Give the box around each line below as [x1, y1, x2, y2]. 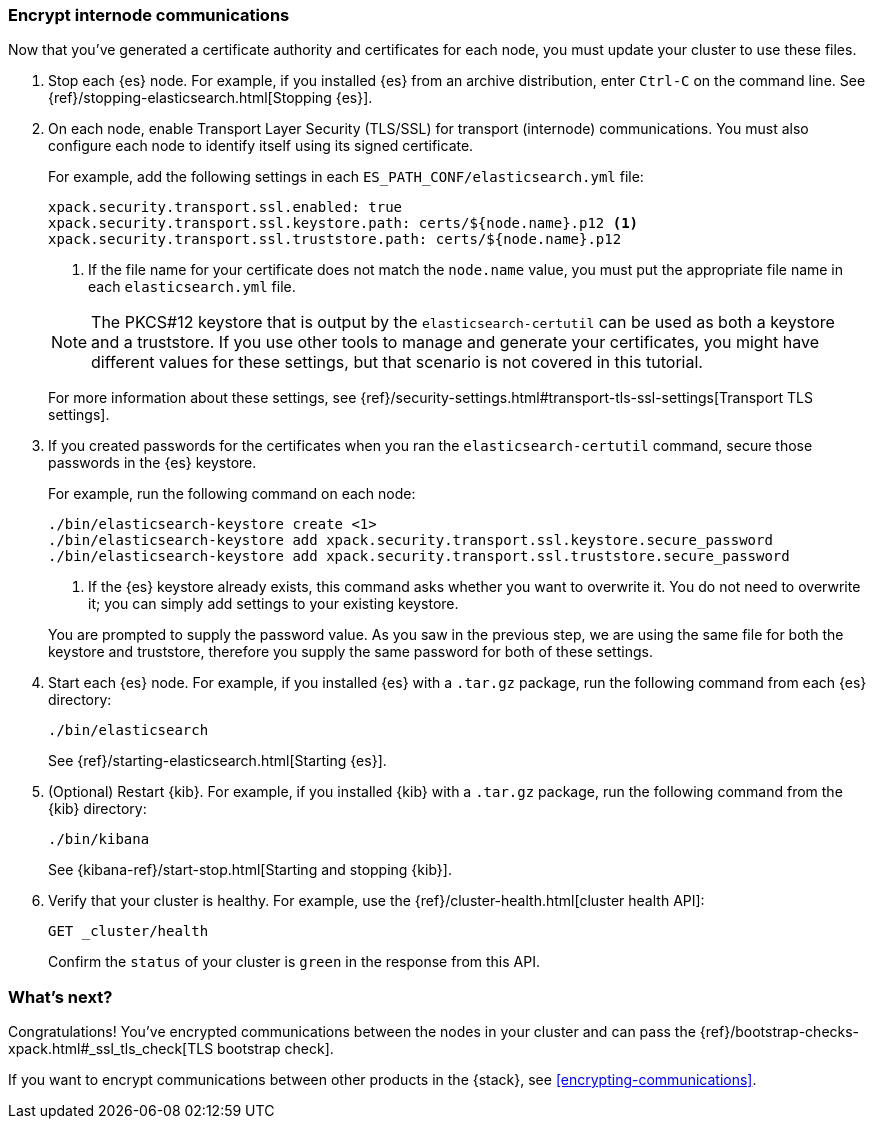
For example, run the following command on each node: [48, 485, 416, 503]
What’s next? [8, 986, 113, 1007]
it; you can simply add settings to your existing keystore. [88, 595, 459, 613]
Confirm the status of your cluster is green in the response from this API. [48, 953, 540, 971]
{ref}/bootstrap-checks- [699, 1023, 860, 1041]
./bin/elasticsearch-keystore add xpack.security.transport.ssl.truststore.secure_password [48, 548, 790, 565]
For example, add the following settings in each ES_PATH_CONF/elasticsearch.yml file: [48, 168, 644, 186]
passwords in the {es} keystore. [48, 454, 257, 472]
